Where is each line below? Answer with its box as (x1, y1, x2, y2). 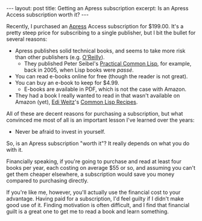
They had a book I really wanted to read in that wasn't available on (14, 92, 180, 99)
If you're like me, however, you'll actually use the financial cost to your (6, 188, 181, 196)
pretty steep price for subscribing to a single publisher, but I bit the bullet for (6, 29, 196, 36)
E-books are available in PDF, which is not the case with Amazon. (24, 86, 187, 93)
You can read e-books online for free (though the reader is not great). (14, 73, 188, 79)
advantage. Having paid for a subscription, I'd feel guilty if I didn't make (6, 195, 184, 202)
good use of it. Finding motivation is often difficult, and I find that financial (6, 202, 190, 208)
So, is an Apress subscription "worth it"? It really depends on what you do (6, 140, 190, 147)
